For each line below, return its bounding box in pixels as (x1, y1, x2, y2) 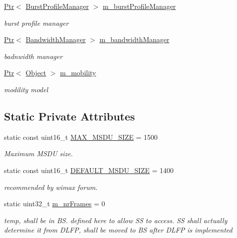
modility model (4, 84, 48, 94)
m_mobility (60, 67, 96, 78)
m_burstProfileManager (103, 1, 176, 11)
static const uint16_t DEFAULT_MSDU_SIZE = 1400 (4, 165, 174, 175)
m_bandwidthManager (99, 34, 170, 45)
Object (25, 67, 47, 78)
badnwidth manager (4, 51, 62, 61)
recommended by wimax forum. (4, 181, 98, 192)
